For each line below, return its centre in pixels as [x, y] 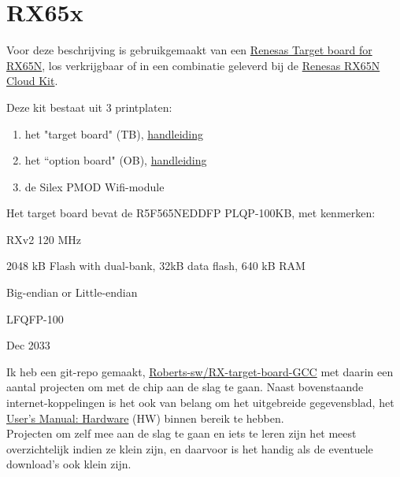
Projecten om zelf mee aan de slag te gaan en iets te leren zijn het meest [181, 433]
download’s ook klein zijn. [69, 464]
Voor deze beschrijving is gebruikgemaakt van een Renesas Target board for [189, 50]
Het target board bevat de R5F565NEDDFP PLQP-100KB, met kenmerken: [191, 213]
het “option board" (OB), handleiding [116, 160]
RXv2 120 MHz [44, 239]
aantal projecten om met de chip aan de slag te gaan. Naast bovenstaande [185, 387]
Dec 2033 [28, 345]
